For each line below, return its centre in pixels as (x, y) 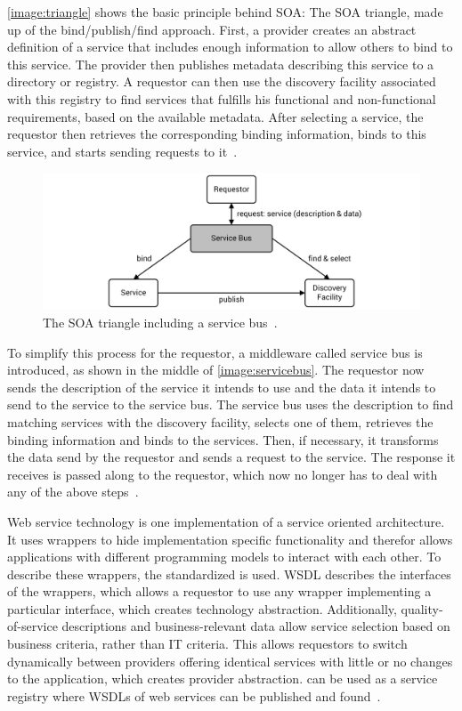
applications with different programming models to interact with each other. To (224, 557)
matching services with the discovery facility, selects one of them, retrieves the (220, 421)
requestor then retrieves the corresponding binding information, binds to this (217, 134)
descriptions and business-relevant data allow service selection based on (256, 626)
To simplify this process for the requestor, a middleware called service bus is (215, 352)
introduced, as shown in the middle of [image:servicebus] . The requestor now (216, 370)
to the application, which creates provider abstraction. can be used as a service (223, 679)
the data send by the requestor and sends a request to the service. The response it (231, 457)
